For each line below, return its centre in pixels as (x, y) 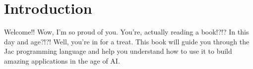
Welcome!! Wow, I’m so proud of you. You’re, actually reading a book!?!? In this (126, 32)
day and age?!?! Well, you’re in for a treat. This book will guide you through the (127, 41)
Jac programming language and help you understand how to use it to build (118, 51)
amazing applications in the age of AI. (62, 60)
